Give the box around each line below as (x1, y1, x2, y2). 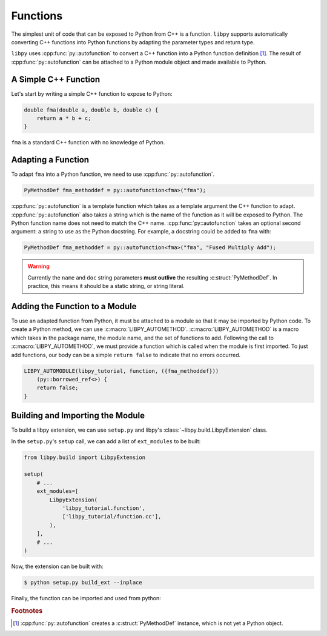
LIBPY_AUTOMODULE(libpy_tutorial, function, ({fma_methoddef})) (24, 367, 219, 374)
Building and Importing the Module (11, 410, 145, 421)
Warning (27, 263, 50, 270)
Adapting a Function (11, 155, 90, 165)
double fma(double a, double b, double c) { (24, 106, 159, 113)
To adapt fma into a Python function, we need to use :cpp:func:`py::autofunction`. (11, 170, 215, 178)
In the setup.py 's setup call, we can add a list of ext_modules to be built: (11, 437, 201, 445)
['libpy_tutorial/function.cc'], (62, 513, 162, 520)
